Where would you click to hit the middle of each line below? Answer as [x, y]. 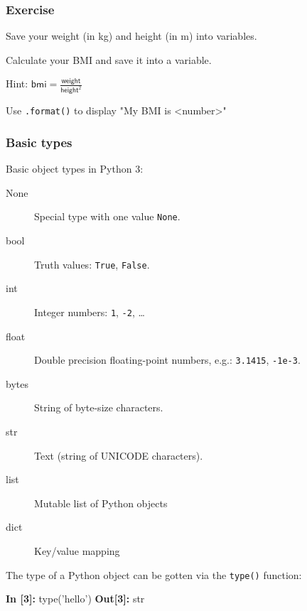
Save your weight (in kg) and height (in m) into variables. [131, 36]
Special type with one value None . [107, 216]
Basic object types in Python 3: [75, 169]
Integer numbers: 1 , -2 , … [90, 312]
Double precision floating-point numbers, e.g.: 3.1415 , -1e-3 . [167, 360]
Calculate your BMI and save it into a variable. [109, 59]
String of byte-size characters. [99, 407]
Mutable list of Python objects [101, 503]
